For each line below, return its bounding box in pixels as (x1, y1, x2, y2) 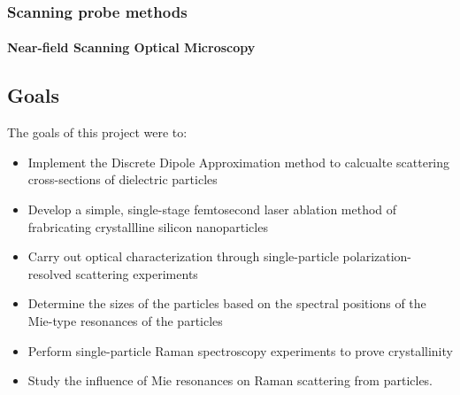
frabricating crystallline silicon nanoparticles (27, 217, 268, 236)
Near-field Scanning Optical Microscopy (7, 38, 256, 57)
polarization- (342, 247, 412, 266)
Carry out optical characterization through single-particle (27, 247, 339, 266)
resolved (27, 264, 72, 283)
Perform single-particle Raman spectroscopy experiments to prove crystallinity (27, 341, 453, 360)
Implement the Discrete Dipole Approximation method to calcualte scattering (27, 152, 450, 171)
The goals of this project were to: (7, 123, 188, 142)
